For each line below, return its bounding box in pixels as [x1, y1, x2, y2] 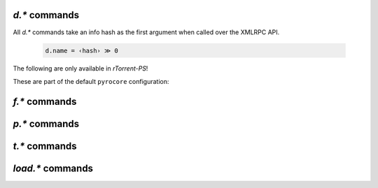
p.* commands [13, 117, 80, 129]
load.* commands [13, 162, 94, 174]
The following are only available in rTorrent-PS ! [13, 64, 148, 73]
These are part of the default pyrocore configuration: [13, 77, 169, 85]
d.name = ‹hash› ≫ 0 [45, 46, 118, 55]
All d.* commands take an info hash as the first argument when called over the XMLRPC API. [13, 28, 280, 36]
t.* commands [13, 140, 77, 152]
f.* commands [13, 95, 77, 108]
